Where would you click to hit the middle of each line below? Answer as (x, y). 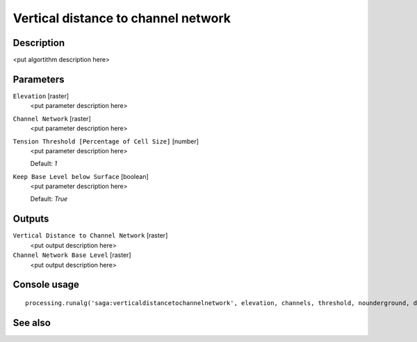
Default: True (49, 199)
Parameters (39, 79)
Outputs (31, 219)
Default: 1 (44, 164)
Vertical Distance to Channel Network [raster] (90, 235)
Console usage (46, 285)
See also (32, 323)
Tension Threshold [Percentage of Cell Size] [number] (106, 141)
